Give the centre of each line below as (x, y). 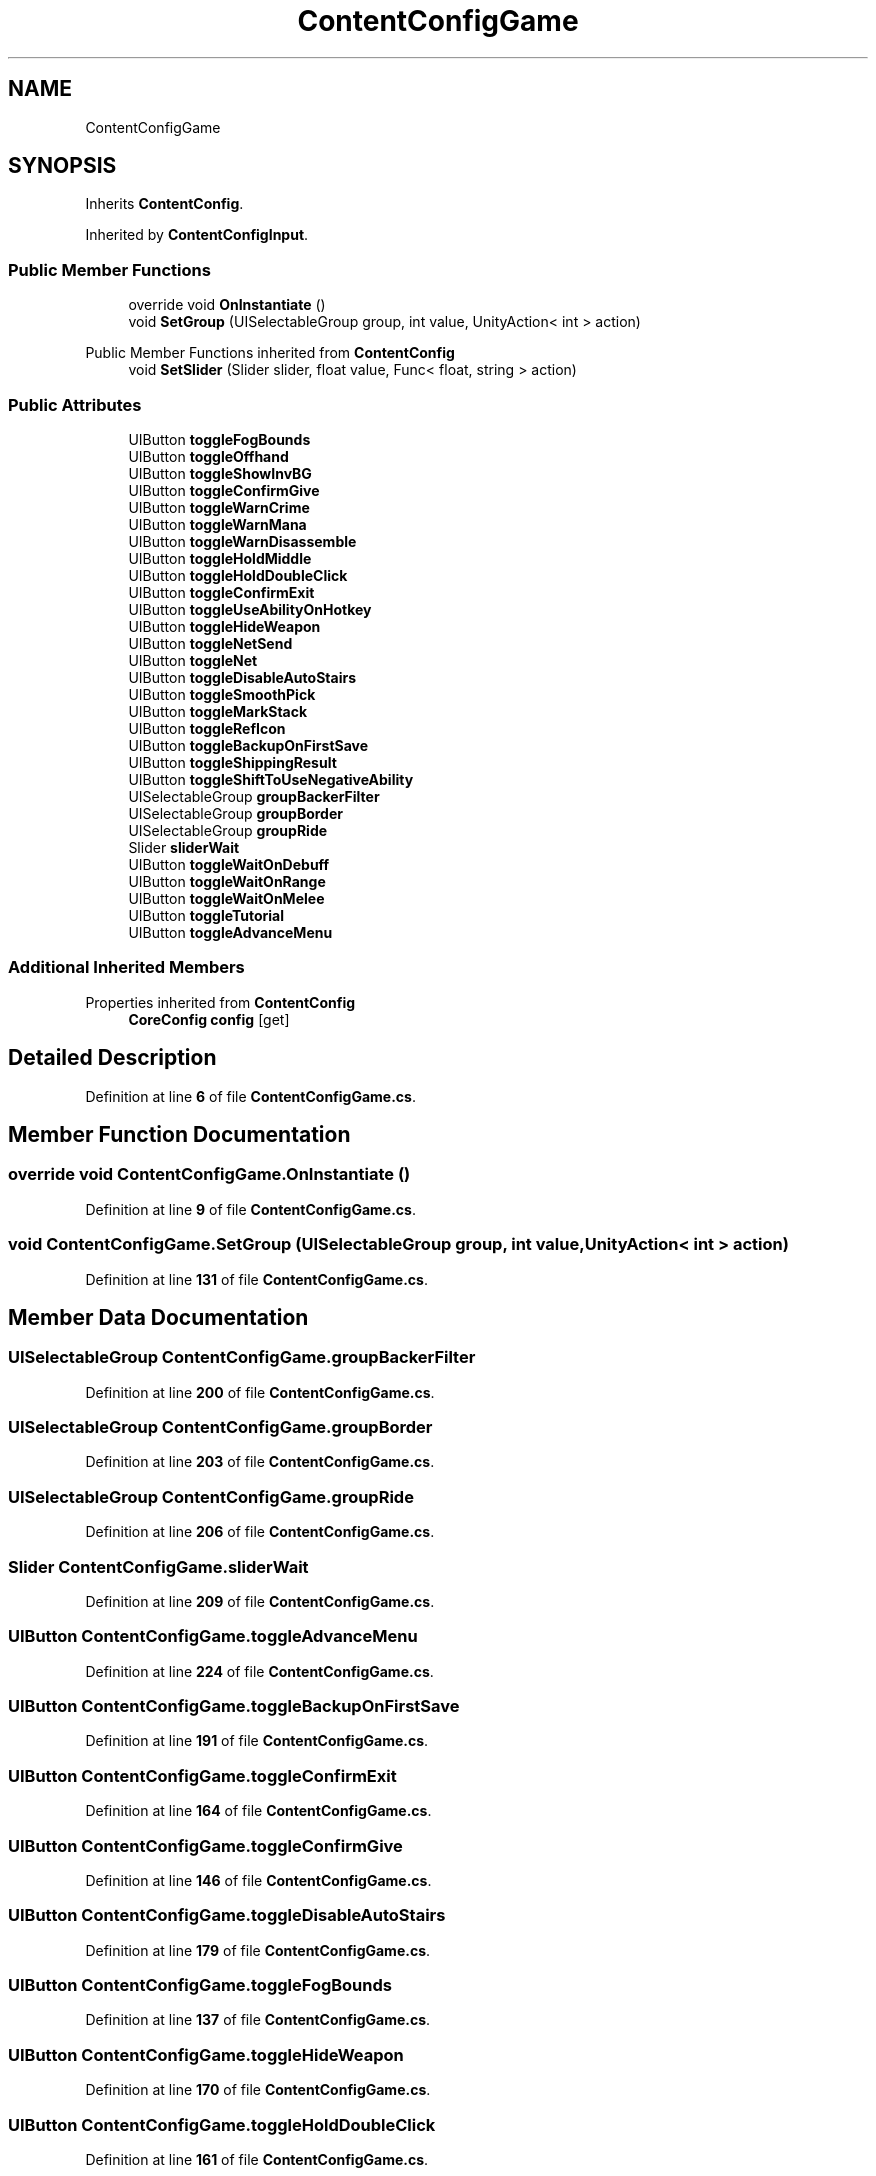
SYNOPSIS (62, 166)
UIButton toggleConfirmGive (224, 490)
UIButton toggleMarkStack (218, 711)
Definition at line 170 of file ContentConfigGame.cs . (258, 2090)
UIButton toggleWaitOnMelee (226, 898)
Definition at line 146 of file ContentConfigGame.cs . (258, 1880)
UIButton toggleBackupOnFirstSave (248, 745)
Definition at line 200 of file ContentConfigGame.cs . (260, 1392)
